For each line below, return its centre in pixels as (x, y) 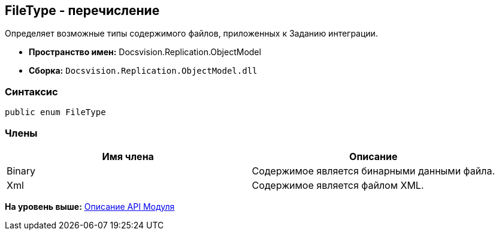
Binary (21, 171)
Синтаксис (31, 91)
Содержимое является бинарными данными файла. (373, 171)
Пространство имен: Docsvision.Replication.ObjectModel (145, 52)
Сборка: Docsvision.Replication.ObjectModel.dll (143, 71)
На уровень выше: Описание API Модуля (90, 206)
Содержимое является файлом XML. (338, 185)
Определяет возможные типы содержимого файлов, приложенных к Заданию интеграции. (191, 34)
